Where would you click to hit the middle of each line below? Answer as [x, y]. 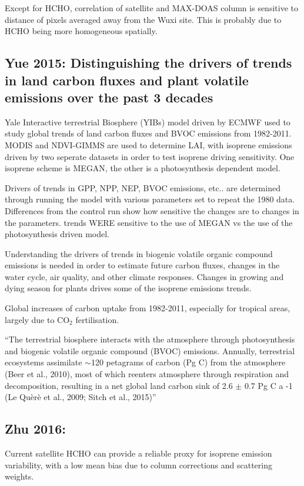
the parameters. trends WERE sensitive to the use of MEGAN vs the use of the [149, 222]
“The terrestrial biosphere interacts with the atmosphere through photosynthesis [150, 339]
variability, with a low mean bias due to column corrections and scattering [138, 465]
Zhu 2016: [35, 429]
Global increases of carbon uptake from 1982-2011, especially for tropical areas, [148, 308]
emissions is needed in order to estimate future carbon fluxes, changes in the [142, 265]
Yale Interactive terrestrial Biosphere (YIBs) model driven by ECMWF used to [148, 121]
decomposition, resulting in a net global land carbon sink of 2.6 [119, 385]
